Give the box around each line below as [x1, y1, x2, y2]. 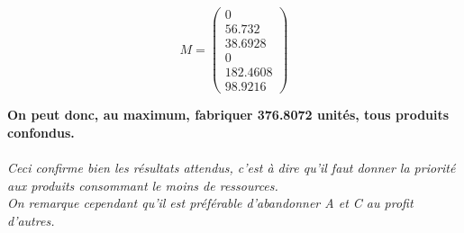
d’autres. [7, 211, 55, 229]
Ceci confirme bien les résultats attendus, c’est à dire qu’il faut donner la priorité [7, 158, 456, 177]
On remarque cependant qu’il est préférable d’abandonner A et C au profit [7, 193, 414, 212]
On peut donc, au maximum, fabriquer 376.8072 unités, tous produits [7, 105, 450, 124]
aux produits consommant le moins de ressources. [7, 175, 278, 194]
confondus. [7, 122, 75, 141]
